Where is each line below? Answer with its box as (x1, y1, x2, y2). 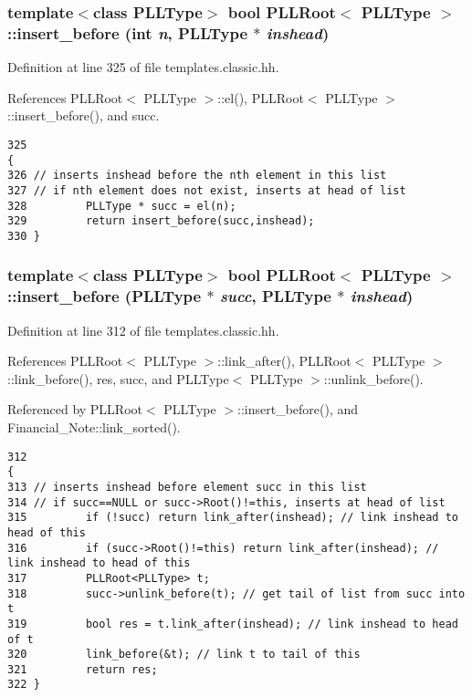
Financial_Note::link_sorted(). (7, 418, 181, 437)
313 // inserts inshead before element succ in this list (7, 480, 367, 494)
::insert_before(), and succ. (7, 106, 160, 125)
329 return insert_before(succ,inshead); (7, 214, 315, 228)
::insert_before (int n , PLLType (7, 21, 248, 44)
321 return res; (7, 662, 158, 676)
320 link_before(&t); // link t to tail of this (7, 648, 361, 661)
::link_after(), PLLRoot (217, 351, 351, 370)
